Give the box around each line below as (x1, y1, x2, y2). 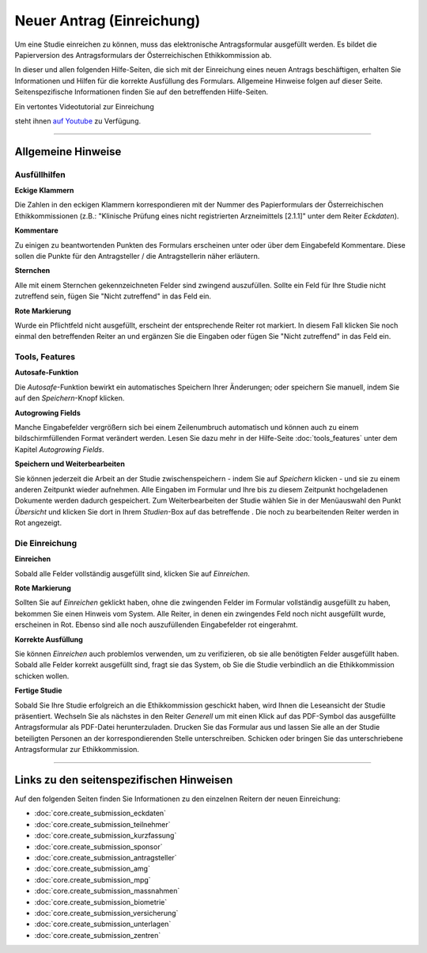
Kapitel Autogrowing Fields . (14, 444, 104, 454)
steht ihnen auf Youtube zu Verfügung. (14, 116, 142, 126)
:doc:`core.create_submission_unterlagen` (34, 919, 172, 929)
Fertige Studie (14, 685, 62, 696)
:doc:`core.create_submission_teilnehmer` (34, 819, 171, 829)
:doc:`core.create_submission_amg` (34, 864, 150, 874)
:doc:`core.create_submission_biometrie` (34, 897, 168, 906)
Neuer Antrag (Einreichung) (14, 12, 201, 29)
